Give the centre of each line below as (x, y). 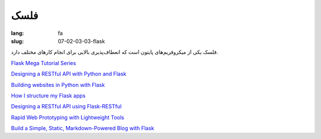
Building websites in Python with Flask (58, 85)
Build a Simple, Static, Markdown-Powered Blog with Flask (83, 128)
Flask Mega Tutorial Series (44, 63)
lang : (18, 33)
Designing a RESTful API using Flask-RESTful (66, 106)
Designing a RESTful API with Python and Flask (69, 74)
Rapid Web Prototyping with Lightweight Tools (67, 117)
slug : (17, 41)
